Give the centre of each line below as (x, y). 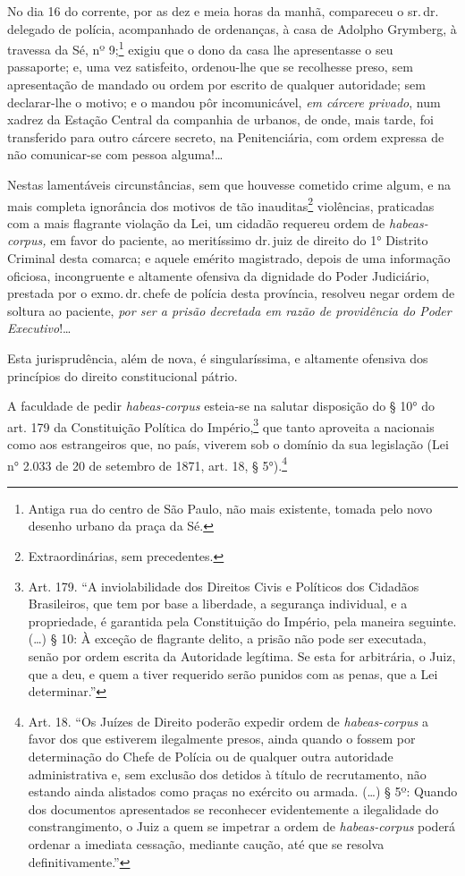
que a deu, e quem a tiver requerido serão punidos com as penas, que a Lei (233, 673)
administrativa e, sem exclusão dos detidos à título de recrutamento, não (227, 774)
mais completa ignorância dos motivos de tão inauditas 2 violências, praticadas (221, 204)
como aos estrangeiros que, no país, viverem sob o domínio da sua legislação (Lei (228, 444)
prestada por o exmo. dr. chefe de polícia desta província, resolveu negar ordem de (231, 293)
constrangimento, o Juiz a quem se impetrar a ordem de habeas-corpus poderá (242, 826)
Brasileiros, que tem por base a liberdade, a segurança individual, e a (218, 604)
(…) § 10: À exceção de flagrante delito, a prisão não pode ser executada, (227, 638)
